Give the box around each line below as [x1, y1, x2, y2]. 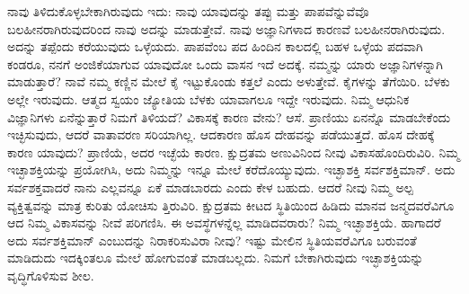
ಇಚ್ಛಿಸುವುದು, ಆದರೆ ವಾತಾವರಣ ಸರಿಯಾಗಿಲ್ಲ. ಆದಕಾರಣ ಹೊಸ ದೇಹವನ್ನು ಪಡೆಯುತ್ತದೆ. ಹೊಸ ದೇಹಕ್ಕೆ [7, 125, 435, 144]
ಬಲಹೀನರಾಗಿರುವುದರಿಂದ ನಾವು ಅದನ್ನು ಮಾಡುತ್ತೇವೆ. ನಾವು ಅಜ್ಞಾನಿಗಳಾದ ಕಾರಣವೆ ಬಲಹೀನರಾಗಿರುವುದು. [7, 19, 446, 38]
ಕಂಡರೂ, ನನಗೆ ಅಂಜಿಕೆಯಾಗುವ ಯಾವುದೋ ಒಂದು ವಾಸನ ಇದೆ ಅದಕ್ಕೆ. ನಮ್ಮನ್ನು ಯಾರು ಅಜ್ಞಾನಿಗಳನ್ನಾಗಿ [7, 54, 443, 73]
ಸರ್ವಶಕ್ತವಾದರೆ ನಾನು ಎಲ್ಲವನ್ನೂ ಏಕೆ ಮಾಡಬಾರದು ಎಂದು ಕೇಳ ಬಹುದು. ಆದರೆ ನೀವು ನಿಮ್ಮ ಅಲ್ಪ [7, 177, 413, 196]
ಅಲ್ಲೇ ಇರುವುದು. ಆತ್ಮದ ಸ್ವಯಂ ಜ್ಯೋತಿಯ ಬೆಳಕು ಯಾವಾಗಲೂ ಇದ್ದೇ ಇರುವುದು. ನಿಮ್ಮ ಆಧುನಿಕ [7, 89, 410, 108]
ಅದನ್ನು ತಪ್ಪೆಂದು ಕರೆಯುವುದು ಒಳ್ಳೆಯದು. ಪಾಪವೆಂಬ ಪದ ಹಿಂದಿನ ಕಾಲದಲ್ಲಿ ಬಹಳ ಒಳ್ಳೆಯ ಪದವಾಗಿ [7, 37, 423, 56]
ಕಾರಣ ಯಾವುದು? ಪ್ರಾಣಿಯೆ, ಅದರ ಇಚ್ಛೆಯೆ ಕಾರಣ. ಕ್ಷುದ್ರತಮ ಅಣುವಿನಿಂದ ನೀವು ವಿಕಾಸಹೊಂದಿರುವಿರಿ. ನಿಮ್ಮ [7, 142, 460, 161]
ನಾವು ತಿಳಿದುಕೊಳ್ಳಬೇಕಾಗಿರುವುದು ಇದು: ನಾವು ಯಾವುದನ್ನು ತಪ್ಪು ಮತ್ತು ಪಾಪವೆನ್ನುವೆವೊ [7, 2, 369, 20]
